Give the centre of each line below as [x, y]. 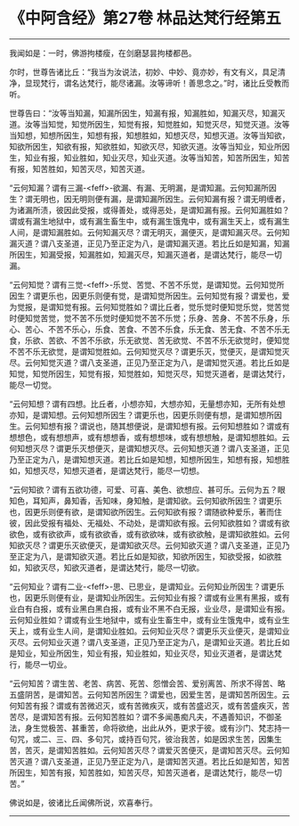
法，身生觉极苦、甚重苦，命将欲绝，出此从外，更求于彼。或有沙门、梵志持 [145, 728]
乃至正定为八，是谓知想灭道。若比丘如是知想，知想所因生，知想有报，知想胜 [149, 459]
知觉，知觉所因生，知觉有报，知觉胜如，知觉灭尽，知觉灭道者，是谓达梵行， [149, 373]
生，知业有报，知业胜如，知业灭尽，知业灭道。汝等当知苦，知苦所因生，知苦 [149, 158]
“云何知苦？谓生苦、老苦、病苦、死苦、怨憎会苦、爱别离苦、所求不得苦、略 [148, 683]
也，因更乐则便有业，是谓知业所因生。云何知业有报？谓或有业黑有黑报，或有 [149, 597]
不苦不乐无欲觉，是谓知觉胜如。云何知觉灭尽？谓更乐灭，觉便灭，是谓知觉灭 [149, 351]
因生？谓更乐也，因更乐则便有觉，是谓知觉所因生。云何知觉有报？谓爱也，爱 [149, 296]
